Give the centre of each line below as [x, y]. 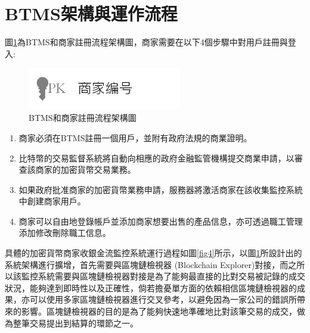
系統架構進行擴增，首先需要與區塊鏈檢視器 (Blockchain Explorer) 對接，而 [147, 264]
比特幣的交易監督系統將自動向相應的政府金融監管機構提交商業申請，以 [156, 158]
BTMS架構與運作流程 [91, 13]
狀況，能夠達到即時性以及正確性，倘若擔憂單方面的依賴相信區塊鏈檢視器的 [151, 287]
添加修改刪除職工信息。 [65, 233]
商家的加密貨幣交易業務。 [86, 169]
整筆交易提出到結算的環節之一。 [75, 323]
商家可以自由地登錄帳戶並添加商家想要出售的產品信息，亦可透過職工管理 [161, 221]
